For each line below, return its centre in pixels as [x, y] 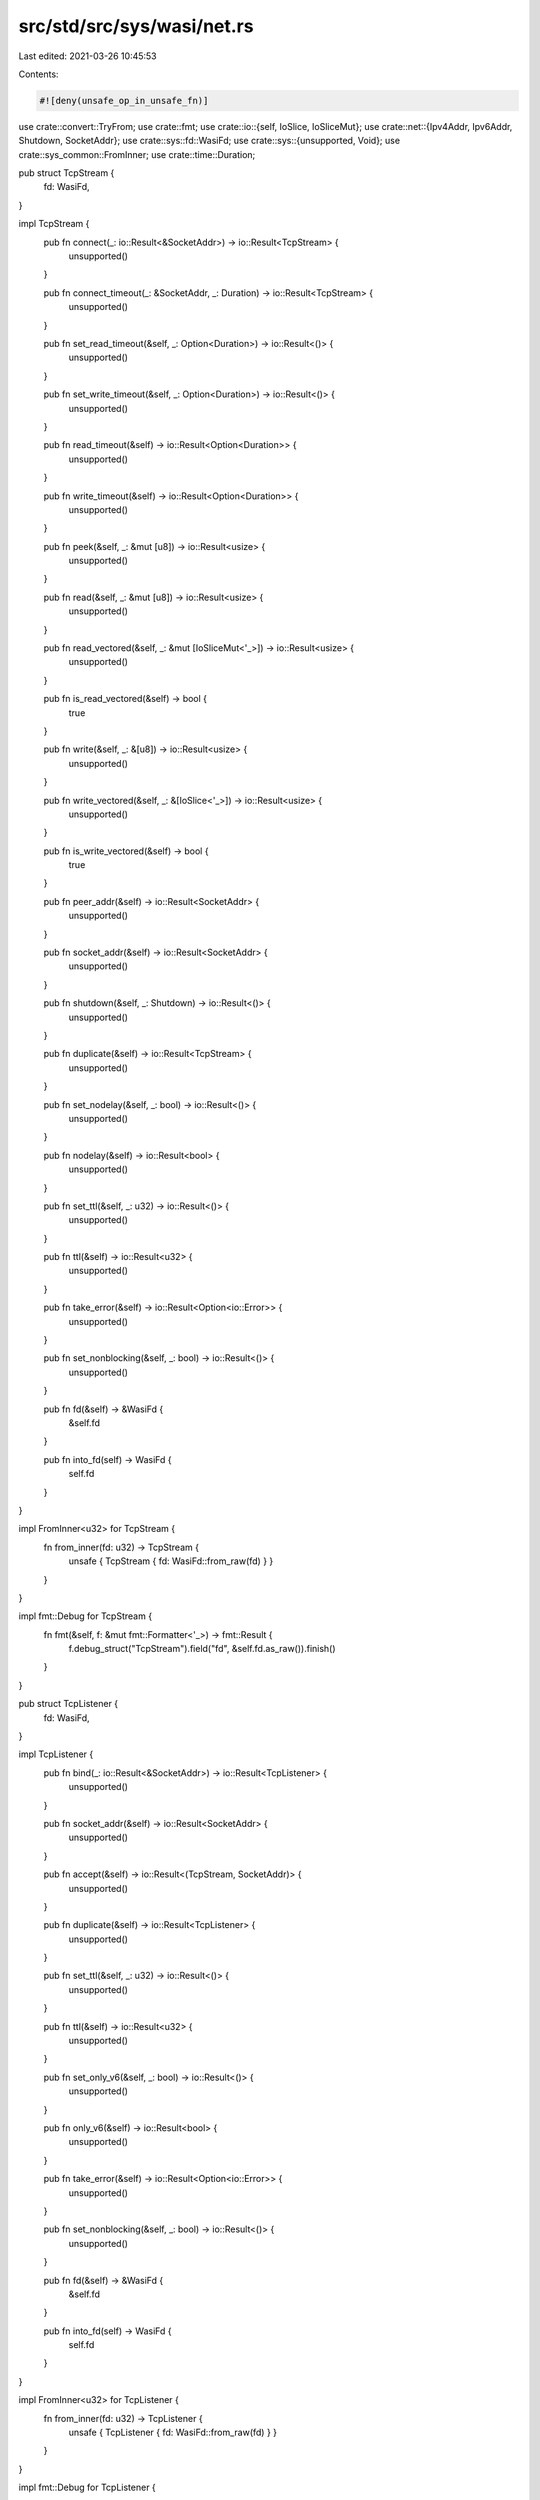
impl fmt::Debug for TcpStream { [85, 1616]
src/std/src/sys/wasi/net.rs [136, 26]
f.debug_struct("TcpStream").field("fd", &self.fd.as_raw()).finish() [202, 1649]
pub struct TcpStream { [66, 173]
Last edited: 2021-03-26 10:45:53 [87, 56]
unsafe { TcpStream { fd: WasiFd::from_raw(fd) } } [171, 1561]
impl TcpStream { [54, 224]
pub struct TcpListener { [68, 1704]
